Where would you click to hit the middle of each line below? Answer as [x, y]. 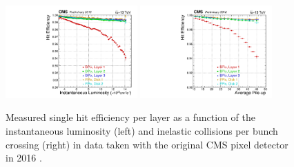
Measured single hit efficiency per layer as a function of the [130, 117]
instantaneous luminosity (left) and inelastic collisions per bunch [142, 131]
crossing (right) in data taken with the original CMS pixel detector [147, 144]
